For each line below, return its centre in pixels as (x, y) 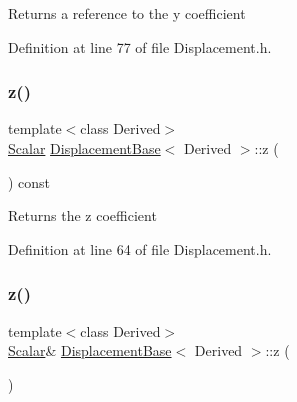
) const (29, 181)
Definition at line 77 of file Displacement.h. (140, 46)
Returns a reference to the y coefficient (127, 13)
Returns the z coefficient (82, 215)
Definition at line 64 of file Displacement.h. (140, 248)
